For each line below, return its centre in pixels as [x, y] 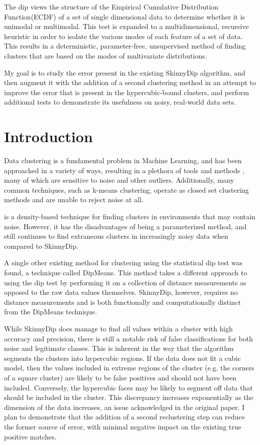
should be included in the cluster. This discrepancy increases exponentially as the [129, 397]
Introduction [48, 136]
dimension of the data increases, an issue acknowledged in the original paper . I [124, 407]
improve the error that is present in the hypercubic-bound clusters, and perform [126, 92]
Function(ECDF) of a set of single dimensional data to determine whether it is [124, 16]
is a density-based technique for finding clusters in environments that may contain [130, 216]
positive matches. [30, 436]
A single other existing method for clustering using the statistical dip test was [123, 263]
